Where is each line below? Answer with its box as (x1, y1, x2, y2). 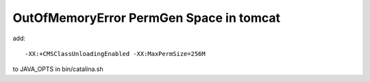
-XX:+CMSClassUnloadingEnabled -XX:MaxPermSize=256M (25, 50, 206, 57)
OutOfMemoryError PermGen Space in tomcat (12, 10, 281, 25)
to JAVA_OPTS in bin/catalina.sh (12, 65, 103, 73)
